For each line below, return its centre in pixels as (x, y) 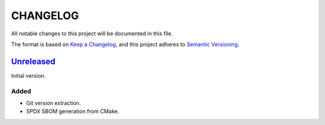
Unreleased (33, 61)
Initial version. (29, 75)
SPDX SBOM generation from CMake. (73, 111)
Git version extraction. (54, 103)
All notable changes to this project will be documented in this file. (92, 33)
